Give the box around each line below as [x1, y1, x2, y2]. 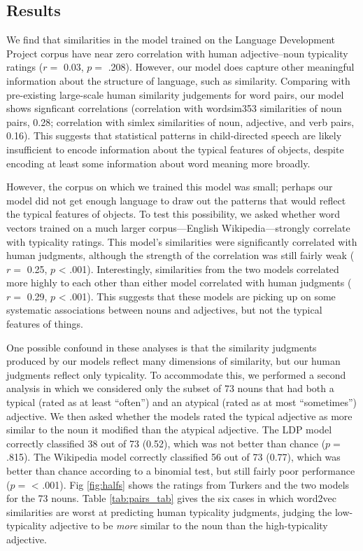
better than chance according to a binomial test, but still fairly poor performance [6, 463, 355, 478]
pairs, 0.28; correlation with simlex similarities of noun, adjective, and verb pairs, [6, 114, 355, 129]
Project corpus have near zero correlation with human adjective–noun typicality [6, 46, 348, 60]
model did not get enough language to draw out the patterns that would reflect [6, 193, 346, 207]
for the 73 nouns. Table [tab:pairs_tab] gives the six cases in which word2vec [6, 491, 336, 505]
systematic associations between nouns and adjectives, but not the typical [6, 302, 322, 317]
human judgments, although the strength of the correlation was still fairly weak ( [6, 248, 355, 263]
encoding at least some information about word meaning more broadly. [6, 155, 311, 170]
